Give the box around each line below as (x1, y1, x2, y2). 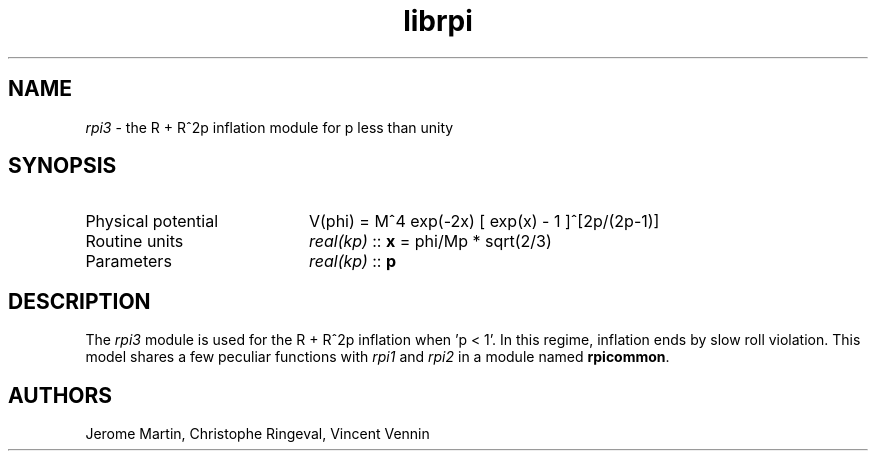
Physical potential (85, 211, 219, 232)
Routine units (85, 231, 184, 252)
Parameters (85, 251, 172, 272)
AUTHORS (8, 382, 113, 408)
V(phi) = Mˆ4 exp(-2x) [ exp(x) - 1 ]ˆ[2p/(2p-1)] (308, 211, 660, 232)
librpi (403, 4, 473, 38)
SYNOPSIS (8, 153, 117, 179)
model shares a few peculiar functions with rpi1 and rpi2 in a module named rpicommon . (85, 348, 670, 366)
